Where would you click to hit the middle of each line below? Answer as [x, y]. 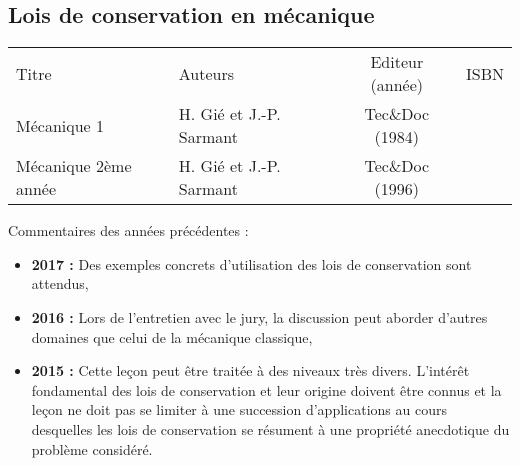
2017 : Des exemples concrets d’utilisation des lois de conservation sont [251, 263]
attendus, [60, 283]
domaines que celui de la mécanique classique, [172, 336]
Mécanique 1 [60, 125]
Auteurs [206, 73]
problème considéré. [92, 448]
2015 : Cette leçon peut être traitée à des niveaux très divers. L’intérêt [250, 370]
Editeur [397, 62]
